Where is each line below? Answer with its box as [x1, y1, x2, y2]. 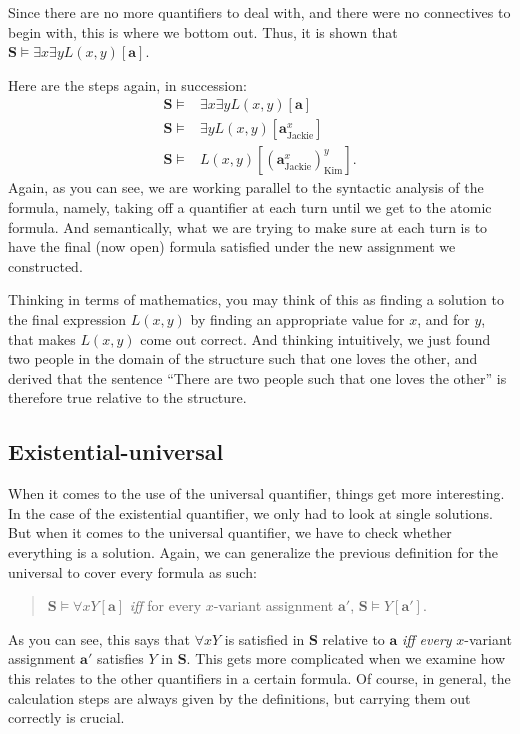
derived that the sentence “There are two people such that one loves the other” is [8, 367, 507, 388]
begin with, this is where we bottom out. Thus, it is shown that [8, 21, 398, 42]
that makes [8, 328, 76, 349]
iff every [402, 628, 452, 649]
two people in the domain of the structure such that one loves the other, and [8, 348, 478, 369]
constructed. [8, 255, 83, 276]
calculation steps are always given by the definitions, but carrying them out [8, 687, 471, 708]
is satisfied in [224, 628, 305, 649]
